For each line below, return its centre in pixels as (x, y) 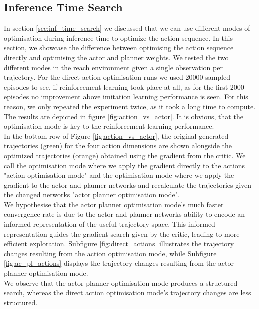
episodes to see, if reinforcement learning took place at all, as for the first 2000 (124, 87)
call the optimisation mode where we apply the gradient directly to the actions (125, 165)
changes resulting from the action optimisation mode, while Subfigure (110, 253)
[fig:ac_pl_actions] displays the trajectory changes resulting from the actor (119, 263)
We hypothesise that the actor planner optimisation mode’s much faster (114, 204)
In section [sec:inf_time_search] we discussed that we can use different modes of (127, 28)
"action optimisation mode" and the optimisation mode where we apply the (119, 175)
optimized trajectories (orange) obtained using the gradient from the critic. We (125, 155)
